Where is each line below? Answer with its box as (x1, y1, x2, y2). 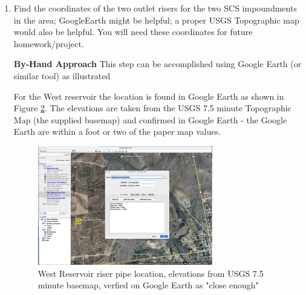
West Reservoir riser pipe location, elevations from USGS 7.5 (37, 267, 264, 279)
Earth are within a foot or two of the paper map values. (13, 125, 221, 138)
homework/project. (13, 37, 84, 50)
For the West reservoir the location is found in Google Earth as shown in (13, 89, 284, 102)
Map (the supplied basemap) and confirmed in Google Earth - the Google (13, 113, 287, 126)
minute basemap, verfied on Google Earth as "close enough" (37, 279, 259, 291)
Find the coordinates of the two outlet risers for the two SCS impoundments (13, 2, 297, 14)
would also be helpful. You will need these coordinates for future (13, 25, 253, 38)
